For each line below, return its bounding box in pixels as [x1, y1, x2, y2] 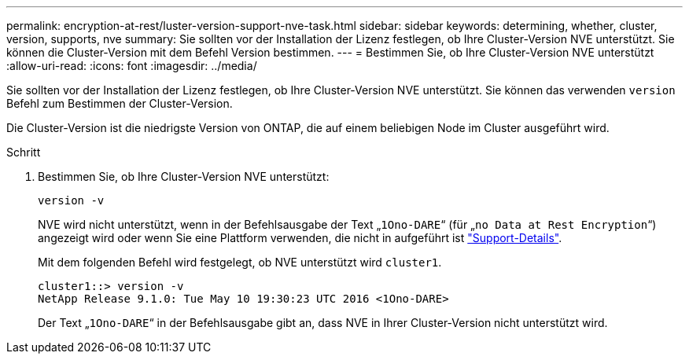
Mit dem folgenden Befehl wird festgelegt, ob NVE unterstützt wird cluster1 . [38, 255, 442, 269]
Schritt [6, 145, 41, 159]
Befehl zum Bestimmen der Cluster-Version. [6, 97, 233, 110]
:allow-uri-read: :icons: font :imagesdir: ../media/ [6, 59, 257, 72]
